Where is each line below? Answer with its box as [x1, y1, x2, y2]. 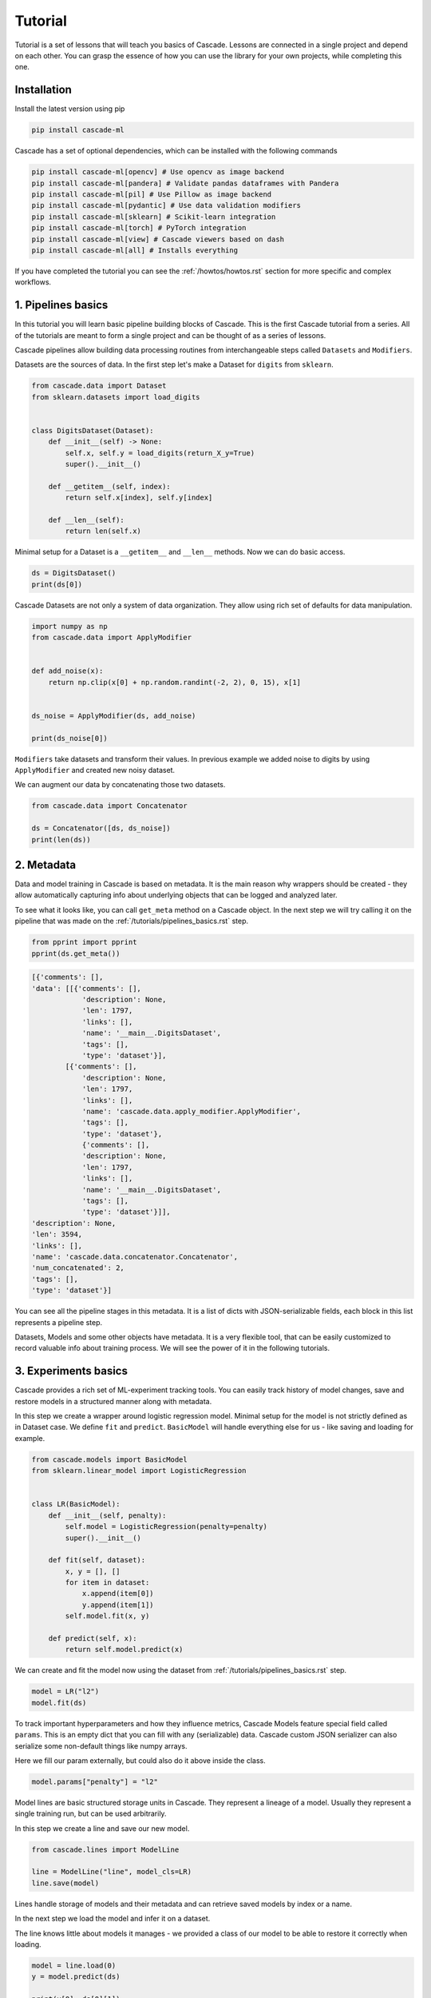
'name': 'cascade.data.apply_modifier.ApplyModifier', [81, 1107, 302, 1116]
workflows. [14, 277, 52, 287]
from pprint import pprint [31, 937, 137, 947]
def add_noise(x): [31, 667, 104, 675]
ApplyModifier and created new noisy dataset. [14, 766, 176, 775]
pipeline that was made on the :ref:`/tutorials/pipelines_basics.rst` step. [14, 916, 249, 926]
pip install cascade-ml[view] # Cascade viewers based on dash [31, 234, 285, 244]
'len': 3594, [31, 1230, 83, 1239]
